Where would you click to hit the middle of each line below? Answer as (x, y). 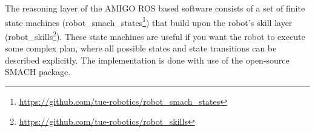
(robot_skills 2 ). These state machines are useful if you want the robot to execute (155, 35)
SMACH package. (38, 72)
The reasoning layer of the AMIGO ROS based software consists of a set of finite (155, 8)
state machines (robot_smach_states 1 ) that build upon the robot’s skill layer (149, 21)
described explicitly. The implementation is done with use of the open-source (147, 60)
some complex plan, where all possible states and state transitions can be (141, 48)
